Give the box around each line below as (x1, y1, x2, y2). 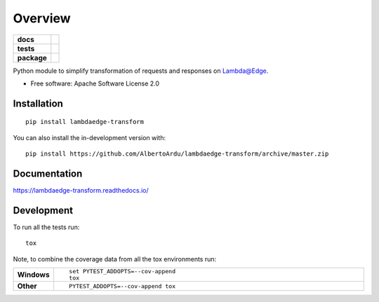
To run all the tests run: (13, 223, 80, 231)
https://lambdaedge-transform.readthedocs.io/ (13, 186, 149, 195)
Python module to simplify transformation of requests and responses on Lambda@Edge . (13, 67, 269, 75)
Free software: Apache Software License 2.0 (30, 79, 160, 88)
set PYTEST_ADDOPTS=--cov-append (69, 268, 175, 275)
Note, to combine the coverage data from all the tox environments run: (13, 254, 217, 263)
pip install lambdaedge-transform (25, 118, 144, 126)
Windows (17, 270, 50, 280)
